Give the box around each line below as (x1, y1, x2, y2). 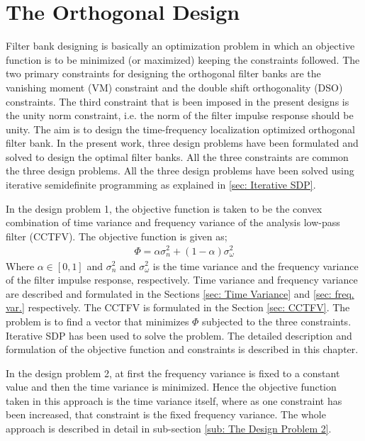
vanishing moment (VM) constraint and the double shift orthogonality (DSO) (6, 79, 343, 94)
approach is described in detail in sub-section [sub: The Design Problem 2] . (6, 421, 332, 436)
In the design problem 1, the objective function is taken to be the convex (6, 201, 322, 216)
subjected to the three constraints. (202, 313, 352, 328)
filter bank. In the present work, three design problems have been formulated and (6, 135, 359, 150)
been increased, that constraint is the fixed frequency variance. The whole (6, 407, 326, 422)
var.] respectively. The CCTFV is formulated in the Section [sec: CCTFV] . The (6, 300, 350, 315)
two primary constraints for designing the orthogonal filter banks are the (6, 66, 321, 81)
